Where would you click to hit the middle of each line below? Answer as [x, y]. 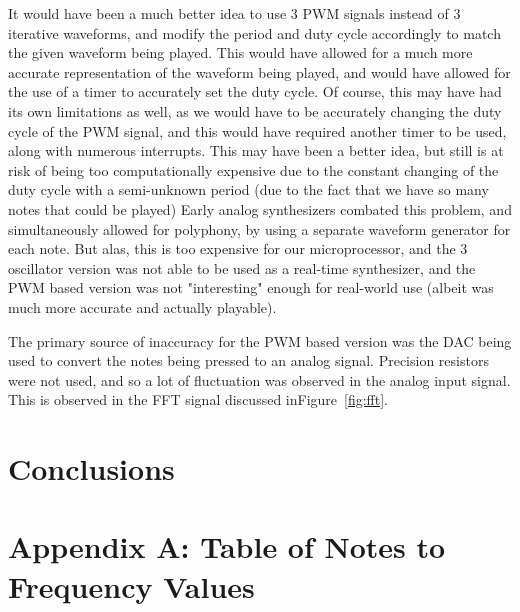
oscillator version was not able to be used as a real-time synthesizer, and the [242, 267]
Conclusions [91, 468]
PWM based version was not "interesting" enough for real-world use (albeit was [251, 287]
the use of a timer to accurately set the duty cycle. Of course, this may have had [255, 91]
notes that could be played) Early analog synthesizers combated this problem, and [260, 208]
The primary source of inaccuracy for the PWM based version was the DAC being [260, 340]
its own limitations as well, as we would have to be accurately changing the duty [255, 110]
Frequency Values [131, 585]
